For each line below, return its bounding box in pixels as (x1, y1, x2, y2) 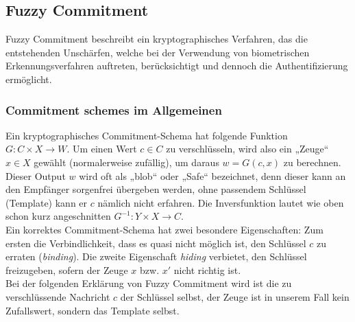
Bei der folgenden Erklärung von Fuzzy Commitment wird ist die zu (5, 276, 292, 290)
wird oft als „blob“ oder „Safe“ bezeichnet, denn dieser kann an (79, 168, 346, 183)
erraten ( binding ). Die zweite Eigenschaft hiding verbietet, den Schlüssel (5, 249, 307, 264)
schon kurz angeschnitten (5, 209, 111, 223)
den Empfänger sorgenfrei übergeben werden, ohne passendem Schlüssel (5, 182, 306, 196)
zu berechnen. (283, 154, 341, 169)
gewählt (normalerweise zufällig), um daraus (34, 154, 219, 169)
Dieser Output (5, 168, 66, 183)
